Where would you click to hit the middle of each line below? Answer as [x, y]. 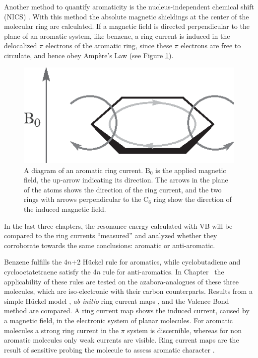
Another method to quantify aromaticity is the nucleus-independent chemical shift [129, 6]
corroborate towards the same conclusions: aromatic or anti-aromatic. [110, 245]
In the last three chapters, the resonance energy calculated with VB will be [118, 225]
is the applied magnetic [191, 170]
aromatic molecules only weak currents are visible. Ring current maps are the [122, 340]
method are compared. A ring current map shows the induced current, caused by [127, 311]
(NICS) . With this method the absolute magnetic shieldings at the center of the [127, 16]
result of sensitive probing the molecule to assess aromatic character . [109, 349]
